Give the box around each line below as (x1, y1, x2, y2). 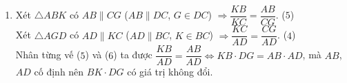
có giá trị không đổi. (127, 64, 213, 79)
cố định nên (34, 64, 84, 79)
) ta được (113, 47, 152, 62)
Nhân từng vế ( (15, 47, 81, 62)
